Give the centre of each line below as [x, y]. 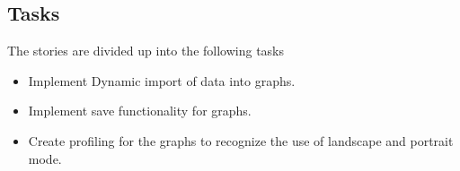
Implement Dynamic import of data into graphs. [162, 80]
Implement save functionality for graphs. [140, 111]
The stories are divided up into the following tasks [146, 51]
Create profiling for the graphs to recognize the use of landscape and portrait [241, 140]
